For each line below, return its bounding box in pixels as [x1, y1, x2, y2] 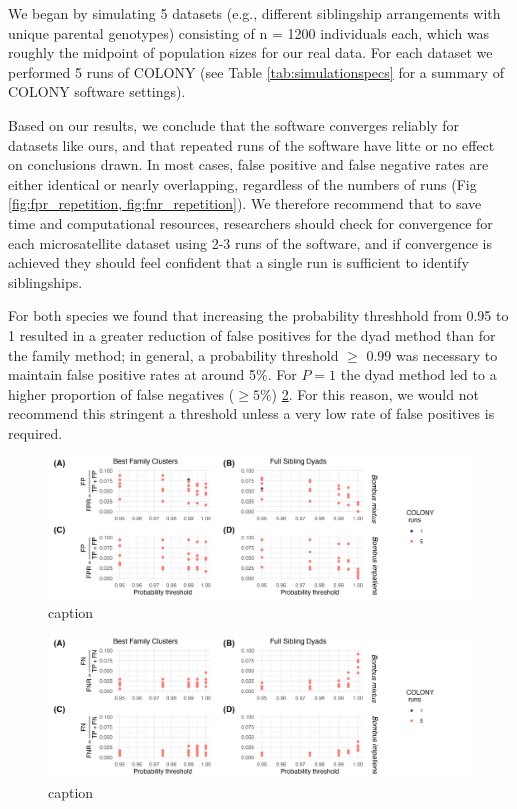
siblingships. [8, 271, 83, 292]
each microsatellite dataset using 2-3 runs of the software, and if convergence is [8, 232, 492, 253]
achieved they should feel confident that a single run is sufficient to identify [8, 252, 469, 273]
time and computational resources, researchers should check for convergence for [8, 212, 493, 233]
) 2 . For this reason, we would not [271, 383, 479, 404]
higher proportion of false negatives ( [8, 383, 235, 404]
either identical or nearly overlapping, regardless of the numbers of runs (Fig [8, 173, 477, 194]
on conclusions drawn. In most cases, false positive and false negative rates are [8, 154, 489, 175]
